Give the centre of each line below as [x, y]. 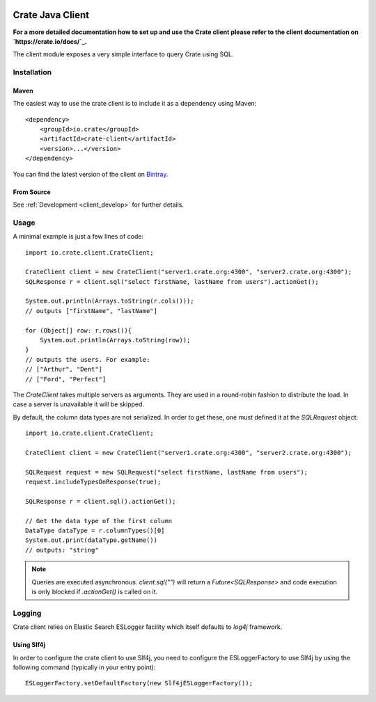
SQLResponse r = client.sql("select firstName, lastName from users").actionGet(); [172, 281]
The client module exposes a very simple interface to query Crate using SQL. [123, 54]
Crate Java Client [51, 15]
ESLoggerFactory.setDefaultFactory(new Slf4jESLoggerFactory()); [139, 683]
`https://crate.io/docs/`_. [50, 41]
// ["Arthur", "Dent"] [64, 369]
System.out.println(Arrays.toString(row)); [115, 340]
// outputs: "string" [62, 550]
